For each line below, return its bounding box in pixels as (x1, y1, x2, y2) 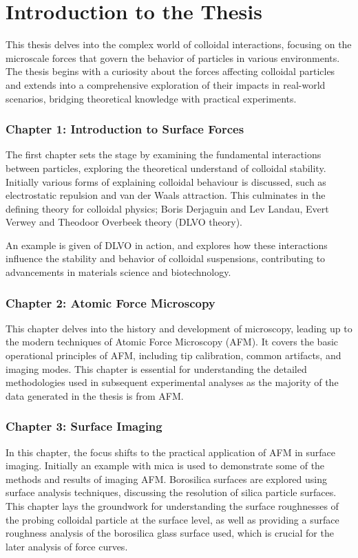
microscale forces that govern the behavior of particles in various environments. (6, 50, 340, 65)
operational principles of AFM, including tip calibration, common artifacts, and (6, 348, 341, 363)
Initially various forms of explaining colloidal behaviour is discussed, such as (6, 174, 326, 189)
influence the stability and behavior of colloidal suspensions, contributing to (6, 251, 326, 266)
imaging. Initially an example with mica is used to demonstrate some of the (6, 458, 325, 473)
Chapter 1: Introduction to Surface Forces (6, 120, 244, 138)
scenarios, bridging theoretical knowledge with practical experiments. (6, 91, 297, 105)
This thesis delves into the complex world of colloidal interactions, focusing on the (6, 37, 352, 52)
